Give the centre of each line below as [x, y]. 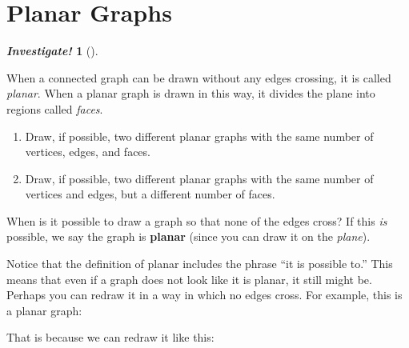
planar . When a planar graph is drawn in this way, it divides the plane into [191, 93]
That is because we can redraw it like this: [110, 337]
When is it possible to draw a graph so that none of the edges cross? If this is [197, 220]
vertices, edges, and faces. [88, 152]
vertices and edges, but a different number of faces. [150, 194]
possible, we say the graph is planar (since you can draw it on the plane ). [188, 236]
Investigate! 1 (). [52, 51]
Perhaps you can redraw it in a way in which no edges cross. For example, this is [204, 295]
